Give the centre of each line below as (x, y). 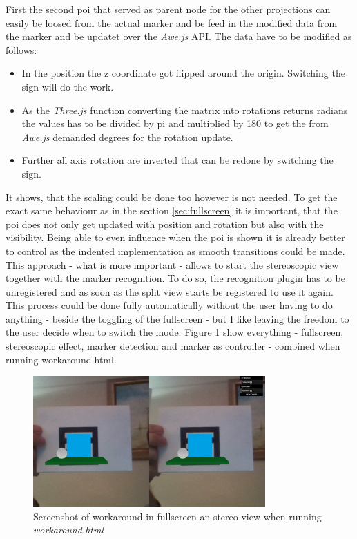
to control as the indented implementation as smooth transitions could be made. (175, 250)
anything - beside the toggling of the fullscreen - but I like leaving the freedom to (177, 318)
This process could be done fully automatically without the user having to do (169, 305)
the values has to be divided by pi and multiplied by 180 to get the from (175, 123)
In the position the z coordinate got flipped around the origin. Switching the (183, 73)
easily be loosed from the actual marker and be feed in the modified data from (172, 22)
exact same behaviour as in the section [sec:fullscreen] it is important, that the (172, 210)
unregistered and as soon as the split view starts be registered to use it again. (170, 291)
